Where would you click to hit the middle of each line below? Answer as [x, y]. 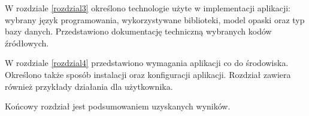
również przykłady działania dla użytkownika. [89, 86]
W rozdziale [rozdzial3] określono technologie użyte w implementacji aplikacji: [148, 8]
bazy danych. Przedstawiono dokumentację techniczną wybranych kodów [138, 31]
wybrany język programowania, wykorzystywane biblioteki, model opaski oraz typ [155, 19]
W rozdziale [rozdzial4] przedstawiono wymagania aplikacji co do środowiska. [147, 63]
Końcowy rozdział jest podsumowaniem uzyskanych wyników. [118, 106]
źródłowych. [27, 43]
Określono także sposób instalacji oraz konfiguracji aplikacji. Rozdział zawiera [148, 74]
